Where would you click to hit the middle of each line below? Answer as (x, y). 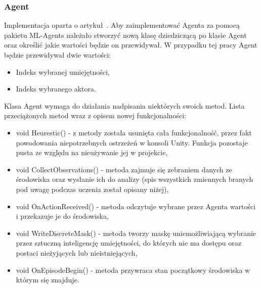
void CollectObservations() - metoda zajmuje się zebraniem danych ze (124, 169)
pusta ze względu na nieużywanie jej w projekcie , (92, 152)
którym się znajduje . (48, 280)
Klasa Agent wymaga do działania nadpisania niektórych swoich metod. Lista (124, 105)
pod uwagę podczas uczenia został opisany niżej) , (92, 189)
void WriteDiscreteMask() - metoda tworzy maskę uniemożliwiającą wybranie (136, 233)
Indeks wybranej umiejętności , (63, 71)
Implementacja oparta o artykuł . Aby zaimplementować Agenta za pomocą (122, 25)
